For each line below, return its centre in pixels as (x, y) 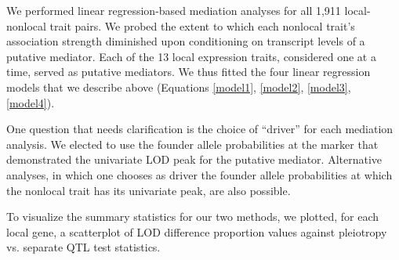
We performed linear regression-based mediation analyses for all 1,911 (174, 10)
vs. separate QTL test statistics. (83, 247)
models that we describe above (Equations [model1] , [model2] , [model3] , (179, 87)
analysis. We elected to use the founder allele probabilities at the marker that (192, 144)
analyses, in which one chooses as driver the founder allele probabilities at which (199, 174)
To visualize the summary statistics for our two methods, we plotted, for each (193, 217)
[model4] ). (31, 102)
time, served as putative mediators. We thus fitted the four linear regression (189, 72)
